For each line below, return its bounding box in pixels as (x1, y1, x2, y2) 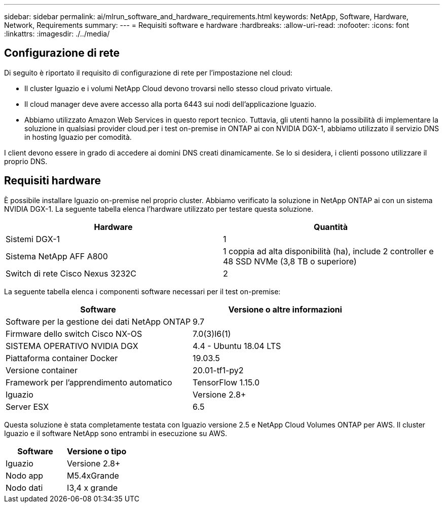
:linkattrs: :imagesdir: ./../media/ (4, 29, 110, 38)
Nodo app (6, 470, 44, 481)
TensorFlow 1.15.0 (193, 377, 260, 387)
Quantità (313, 221, 348, 232)
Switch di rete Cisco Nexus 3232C (6, 268, 136, 279)
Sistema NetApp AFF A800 (6, 251, 108, 261)
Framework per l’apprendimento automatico (6, 377, 172, 387)
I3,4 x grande (67, 482, 118, 493)
